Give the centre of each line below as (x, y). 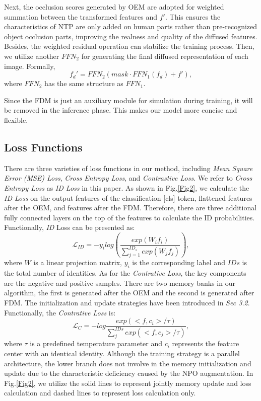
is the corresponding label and (179, 262)
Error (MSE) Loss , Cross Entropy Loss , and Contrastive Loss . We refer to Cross (128, 178)
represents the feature (206, 343)
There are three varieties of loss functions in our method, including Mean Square (128, 168)
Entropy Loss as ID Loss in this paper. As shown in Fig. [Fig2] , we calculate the (127, 187)
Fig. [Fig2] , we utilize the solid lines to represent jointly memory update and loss (128, 383)
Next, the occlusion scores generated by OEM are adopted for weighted (114, 7)
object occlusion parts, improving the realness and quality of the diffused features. (131, 36)
